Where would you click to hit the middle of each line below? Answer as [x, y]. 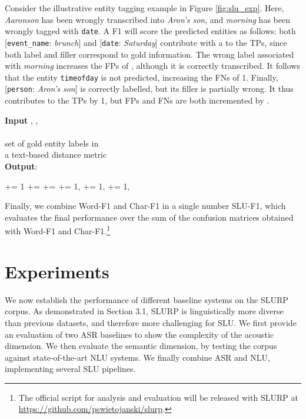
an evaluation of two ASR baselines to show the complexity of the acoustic [139, 334]
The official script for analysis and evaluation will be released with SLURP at [158, 397]
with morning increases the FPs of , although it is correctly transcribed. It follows [152, 66]
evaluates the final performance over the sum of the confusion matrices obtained [149, 217]
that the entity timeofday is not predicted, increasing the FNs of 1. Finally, [142, 77]
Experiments [57, 271]
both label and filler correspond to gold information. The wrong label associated [149, 54]
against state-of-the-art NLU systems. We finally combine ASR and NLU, [137, 357]
